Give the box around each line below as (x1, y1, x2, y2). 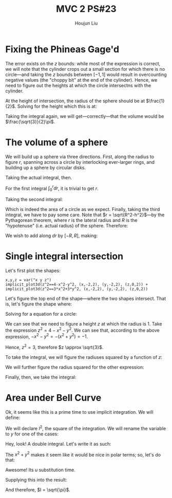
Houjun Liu (74, 20, 98, 26)
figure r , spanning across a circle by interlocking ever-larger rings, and (5, 159, 155, 165)
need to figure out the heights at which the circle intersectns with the (5, 82, 151, 88)
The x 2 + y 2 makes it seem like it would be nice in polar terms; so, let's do (5, 450, 161, 457)
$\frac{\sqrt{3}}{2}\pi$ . (5, 119, 55, 125)
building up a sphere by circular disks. (5, 164, 86, 170)
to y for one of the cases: (5, 431, 59, 437)
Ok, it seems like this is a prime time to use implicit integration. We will (5, 409, 154, 415)
